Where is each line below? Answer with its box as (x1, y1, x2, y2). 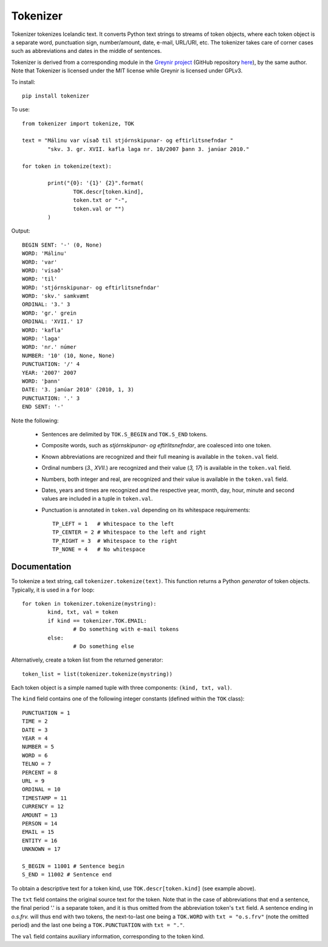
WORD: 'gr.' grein (22, 309, 77, 316)
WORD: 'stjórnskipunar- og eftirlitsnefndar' (22, 284, 160, 291)
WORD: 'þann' (22, 378, 61, 385)
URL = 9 (22, 777, 45, 785)
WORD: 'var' (22, 259, 58, 265)
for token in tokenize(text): (22, 162, 112, 170)
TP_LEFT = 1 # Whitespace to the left (52, 520, 174, 528)
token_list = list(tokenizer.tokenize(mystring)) (22, 670, 173, 677)
